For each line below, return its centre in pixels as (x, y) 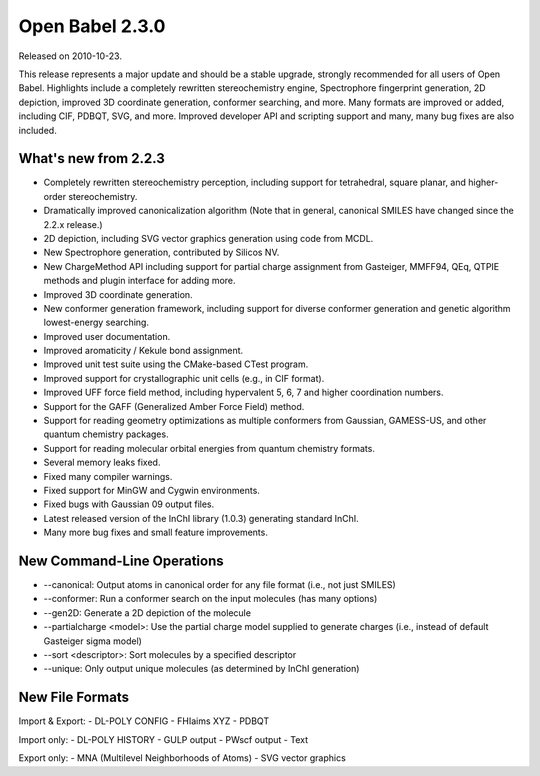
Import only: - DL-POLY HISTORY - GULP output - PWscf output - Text (163, 739)
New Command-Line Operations (121, 560)
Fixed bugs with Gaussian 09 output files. (129, 504)
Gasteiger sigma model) (92, 641)
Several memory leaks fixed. (102, 462)
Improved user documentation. (107, 336)
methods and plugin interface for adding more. (139, 281)
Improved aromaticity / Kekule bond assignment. (143, 351)
